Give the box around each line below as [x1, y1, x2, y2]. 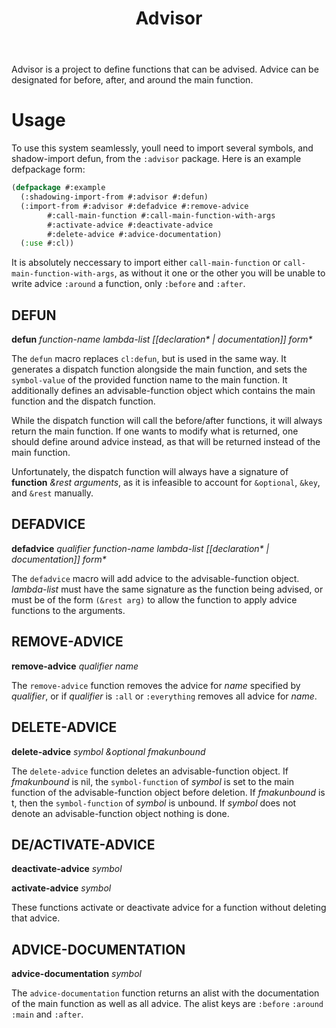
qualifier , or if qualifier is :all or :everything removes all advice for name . [11, 690, 318, 702]
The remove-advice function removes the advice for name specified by [11, 679, 301, 691]
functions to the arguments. [11, 604, 126, 616]
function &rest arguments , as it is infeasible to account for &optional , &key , [11, 477, 321, 489]
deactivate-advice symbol [11, 863, 123, 875]
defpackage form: [11, 163, 86, 176]
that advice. [11, 912, 61, 924]
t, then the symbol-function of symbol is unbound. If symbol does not [11, 797, 297, 809]
